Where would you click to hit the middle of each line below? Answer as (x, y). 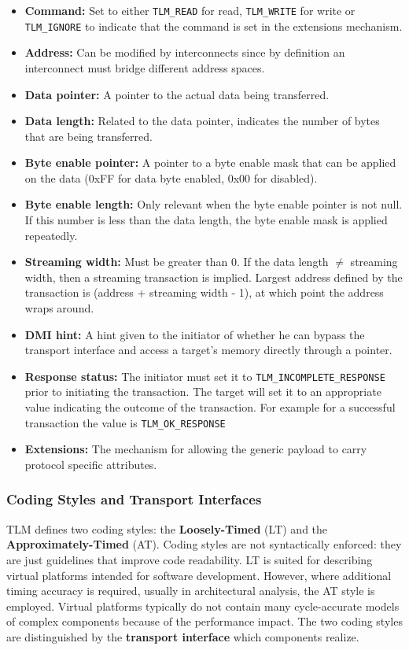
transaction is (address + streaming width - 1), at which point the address (204, 292)
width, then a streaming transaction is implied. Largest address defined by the (214, 277)
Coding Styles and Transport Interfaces (134, 499)
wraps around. (59, 308)
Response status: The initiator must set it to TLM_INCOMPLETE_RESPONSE (205, 376)
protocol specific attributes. (91, 464)
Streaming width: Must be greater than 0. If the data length (177, 262)
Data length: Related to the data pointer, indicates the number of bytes (202, 121)
